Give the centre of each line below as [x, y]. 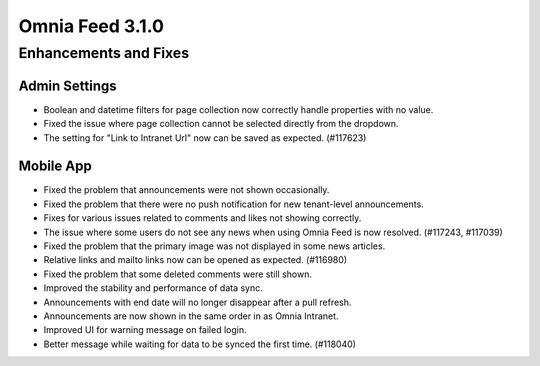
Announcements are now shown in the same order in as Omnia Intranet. [191, 316]
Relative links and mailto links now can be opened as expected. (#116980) [195, 260]
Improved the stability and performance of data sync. [153, 288]
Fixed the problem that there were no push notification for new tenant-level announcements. [233, 204]
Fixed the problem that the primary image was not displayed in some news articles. [214, 246]
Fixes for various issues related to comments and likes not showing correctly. [202, 218]
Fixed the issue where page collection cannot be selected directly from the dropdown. [221, 124]
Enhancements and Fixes [104, 53]
